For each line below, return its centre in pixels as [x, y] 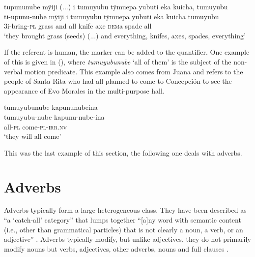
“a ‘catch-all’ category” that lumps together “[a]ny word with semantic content [123, 220]
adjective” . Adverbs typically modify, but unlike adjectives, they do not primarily [127, 239]
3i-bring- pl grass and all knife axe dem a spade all [78, 26]
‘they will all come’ [33, 136]
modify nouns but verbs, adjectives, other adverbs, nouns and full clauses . [116, 248]
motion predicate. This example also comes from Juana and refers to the [134, 71]
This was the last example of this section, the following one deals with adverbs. [123, 152]
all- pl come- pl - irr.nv [35, 126]
